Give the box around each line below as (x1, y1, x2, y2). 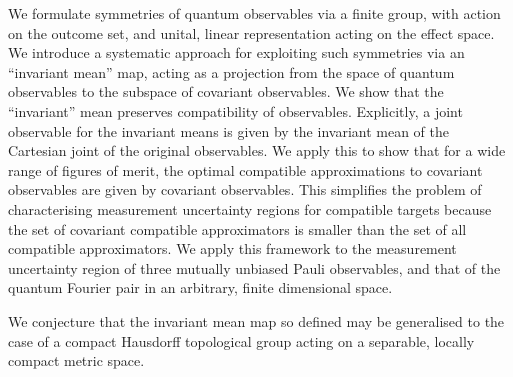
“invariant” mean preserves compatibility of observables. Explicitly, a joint (8, 100, 463, 121)
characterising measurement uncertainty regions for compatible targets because (8, 198, 492, 219)
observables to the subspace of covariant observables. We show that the (8, 81, 444, 102)
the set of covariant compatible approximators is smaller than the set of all (8, 218, 467, 239)
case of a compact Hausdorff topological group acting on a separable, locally (8, 330, 475, 351)
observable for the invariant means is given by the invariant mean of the (8, 120, 449, 141)
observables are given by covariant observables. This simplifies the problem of (8, 179, 482, 200)
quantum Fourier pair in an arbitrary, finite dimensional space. (8, 277, 393, 298)
